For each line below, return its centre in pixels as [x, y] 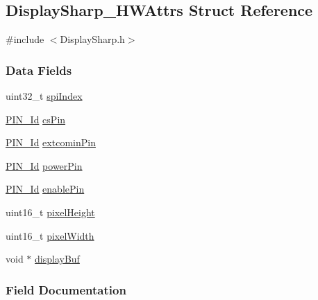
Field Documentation [66, 289]
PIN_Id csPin [36, 119]
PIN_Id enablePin [45, 189]
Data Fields [39, 70]
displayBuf [57, 259]
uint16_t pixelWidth [50, 235]
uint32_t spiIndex [44, 96]
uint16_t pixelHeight [50, 212]
